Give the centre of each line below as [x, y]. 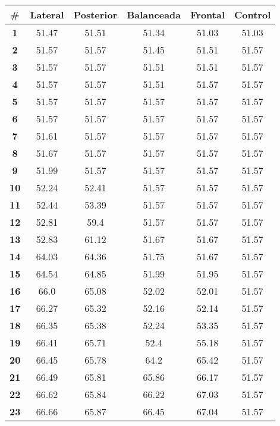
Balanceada [154, 15]
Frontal [208, 15]
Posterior [95, 15]
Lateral [47, 15]
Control [253, 15]
